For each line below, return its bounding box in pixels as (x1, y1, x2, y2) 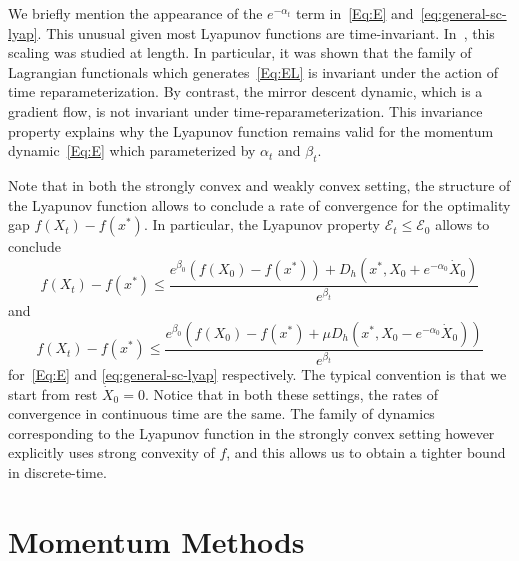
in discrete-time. (8, 461, 107, 482)
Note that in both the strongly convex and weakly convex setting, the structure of (8, 174, 511, 195)
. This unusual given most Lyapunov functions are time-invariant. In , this (37, 22, 495, 43)
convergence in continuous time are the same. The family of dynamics (8, 403, 435, 424)
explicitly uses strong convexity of (8, 442, 215, 463)
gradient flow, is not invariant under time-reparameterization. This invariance (8, 100, 483, 121)
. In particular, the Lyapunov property (143, 214, 380, 235)
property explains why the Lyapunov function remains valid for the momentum (8, 120, 494, 141)
